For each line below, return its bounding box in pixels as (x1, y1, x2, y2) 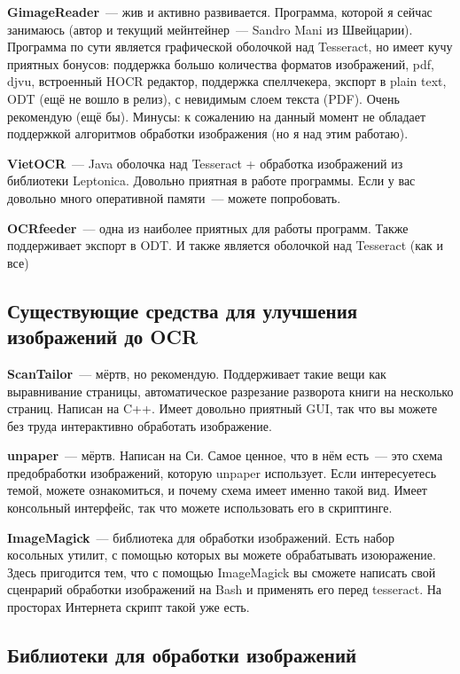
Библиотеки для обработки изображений (7, 641, 357, 669)
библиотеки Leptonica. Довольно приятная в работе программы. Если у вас (7, 171, 416, 190)
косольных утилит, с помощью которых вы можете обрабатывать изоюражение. (7, 545, 436, 564)
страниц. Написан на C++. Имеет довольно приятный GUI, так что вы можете (7, 399, 438, 418)
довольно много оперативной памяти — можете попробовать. (7, 188, 341, 207)
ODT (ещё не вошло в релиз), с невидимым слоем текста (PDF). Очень (7, 89, 400, 107)
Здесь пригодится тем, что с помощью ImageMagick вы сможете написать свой (7, 562, 436, 581)
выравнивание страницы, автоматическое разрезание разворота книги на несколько (7, 381, 454, 400)
